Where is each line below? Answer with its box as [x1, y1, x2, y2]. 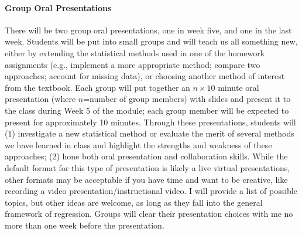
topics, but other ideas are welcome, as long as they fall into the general [5, 196, 263, 208]
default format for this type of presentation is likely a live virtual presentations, [5, 161, 290, 173]
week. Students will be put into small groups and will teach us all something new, [5, 35, 298, 47]
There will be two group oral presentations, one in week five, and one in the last [5, 23, 292, 36]
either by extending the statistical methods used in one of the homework [5, 46, 265, 59]
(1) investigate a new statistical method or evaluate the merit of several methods [5, 127, 294, 139]
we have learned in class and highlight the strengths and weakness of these [5, 138, 272, 151]
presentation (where [5, 93, 76, 105]
